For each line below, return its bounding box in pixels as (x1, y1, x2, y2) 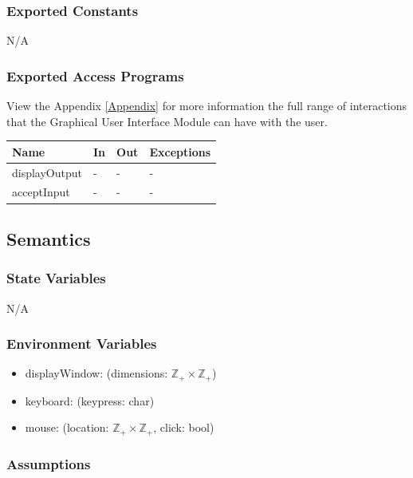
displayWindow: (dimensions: (25, 365, 168, 381)
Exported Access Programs (6, 65, 184, 85)
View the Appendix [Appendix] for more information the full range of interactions (6, 97, 407, 114)
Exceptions (149, 143, 211, 160)
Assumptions (6, 453, 91, 473)
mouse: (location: (25, 419, 109, 436)
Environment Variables (6, 334, 157, 354)
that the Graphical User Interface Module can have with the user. (6, 113, 328, 129)
